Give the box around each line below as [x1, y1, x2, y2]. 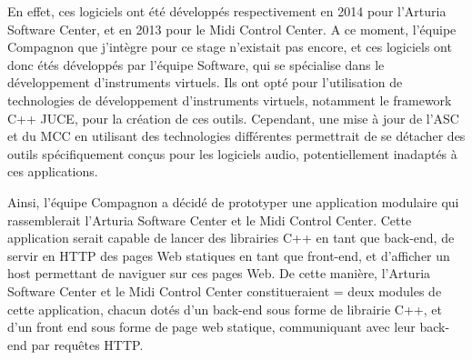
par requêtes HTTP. [31, 335, 144, 354]
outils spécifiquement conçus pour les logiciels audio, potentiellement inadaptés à [7, 144, 457, 163]
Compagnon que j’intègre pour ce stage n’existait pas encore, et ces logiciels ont [7, 37, 452, 56]
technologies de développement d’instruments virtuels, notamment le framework [7, 90, 452, 109]
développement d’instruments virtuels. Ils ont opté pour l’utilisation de [7, 73, 403, 92]
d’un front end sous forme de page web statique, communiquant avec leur [7, 317, 416, 336]
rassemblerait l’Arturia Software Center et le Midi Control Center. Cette [7, 210, 412, 229]
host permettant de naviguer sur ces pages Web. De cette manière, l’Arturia [7, 264, 431, 283]
